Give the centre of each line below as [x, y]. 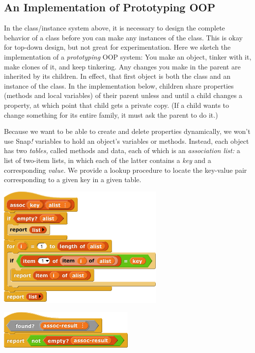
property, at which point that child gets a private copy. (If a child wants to [117, 105]
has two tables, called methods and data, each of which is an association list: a [122, 150]
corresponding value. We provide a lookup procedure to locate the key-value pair [126, 170]
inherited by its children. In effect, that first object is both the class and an [117, 76]
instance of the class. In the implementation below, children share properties [119, 85]
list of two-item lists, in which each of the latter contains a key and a [108, 160]
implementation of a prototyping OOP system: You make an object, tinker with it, [128, 56]
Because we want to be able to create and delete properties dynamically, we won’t [127, 131]
